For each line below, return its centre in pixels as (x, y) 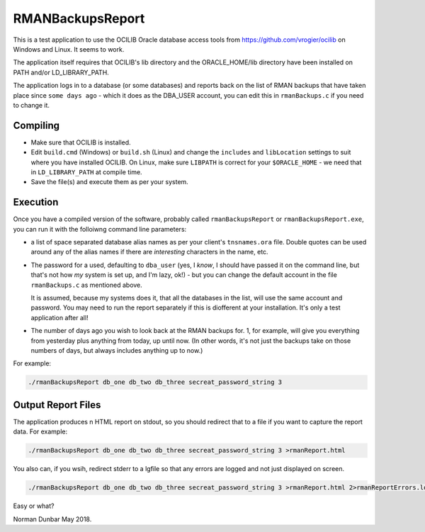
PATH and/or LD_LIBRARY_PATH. (61, 72)
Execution (36, 202)
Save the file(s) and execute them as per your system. (110, 182)
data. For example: (40, 431)
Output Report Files (57, 405)
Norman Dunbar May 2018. (52, 519)
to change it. (31, 105)
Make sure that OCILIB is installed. (81, 142)
